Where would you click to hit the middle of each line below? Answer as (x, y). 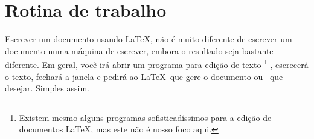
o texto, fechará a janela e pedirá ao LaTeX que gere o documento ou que (144, 76)
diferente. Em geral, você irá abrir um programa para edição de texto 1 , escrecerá (157, 63)
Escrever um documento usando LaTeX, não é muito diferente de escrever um (149, 39)
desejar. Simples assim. (47, 88)
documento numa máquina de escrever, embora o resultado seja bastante (139, 50)
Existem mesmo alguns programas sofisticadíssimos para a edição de (145, 117)
